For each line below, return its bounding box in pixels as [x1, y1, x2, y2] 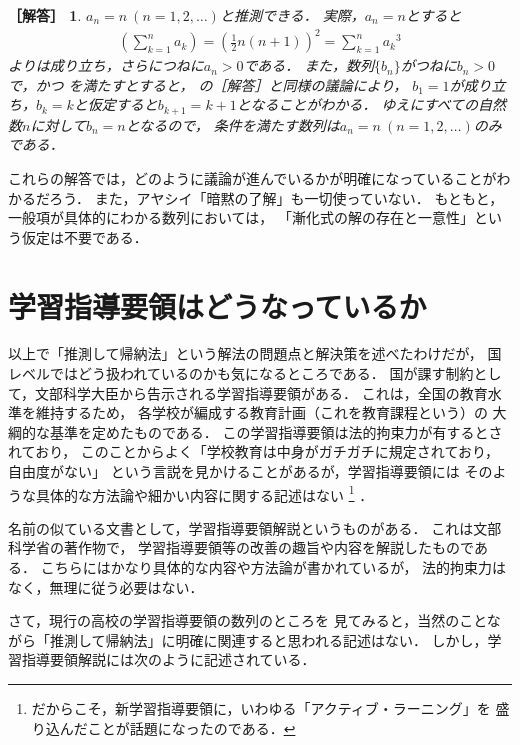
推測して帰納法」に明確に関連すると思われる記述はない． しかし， [49, 629, 488, 650]
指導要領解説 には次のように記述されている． [21, 649, 316, 670]
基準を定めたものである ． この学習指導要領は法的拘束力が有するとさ [49, 421, 503, 442]
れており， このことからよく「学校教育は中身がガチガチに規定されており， [8, 441, 500, 462]
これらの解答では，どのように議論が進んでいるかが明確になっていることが [8, 167, 497, 188]
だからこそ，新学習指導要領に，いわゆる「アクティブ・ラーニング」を [31, 698, 491, 719]
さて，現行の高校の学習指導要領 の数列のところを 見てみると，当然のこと [8, 610, 487, 631]
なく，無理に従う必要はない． [8, 576, 204, 597]
